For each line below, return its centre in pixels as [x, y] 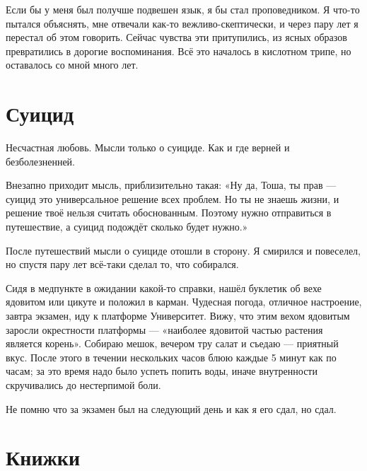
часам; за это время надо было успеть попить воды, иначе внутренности [162, 371]
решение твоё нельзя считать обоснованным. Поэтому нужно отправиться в [169, 213]
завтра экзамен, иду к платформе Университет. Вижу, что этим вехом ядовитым [178, 316]
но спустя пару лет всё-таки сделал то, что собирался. [122, 264]
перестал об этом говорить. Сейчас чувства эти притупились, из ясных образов [176, 37]
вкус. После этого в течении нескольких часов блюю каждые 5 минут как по [171, 357]
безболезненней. [40, 161]
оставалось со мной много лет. [72, 65]
